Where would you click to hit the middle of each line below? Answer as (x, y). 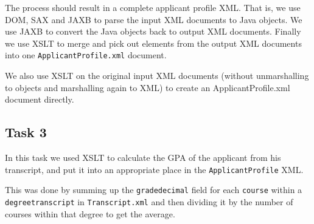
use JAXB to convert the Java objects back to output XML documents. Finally (153, 31)
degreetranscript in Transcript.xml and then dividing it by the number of (149, 201)
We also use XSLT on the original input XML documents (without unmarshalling (157, 76)
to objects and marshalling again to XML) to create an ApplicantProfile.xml (148, 87)
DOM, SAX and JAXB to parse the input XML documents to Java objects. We (154, 19)
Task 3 (26, 132)
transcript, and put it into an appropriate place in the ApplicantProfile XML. (154, 169)
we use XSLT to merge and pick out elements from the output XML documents (153, 43)
